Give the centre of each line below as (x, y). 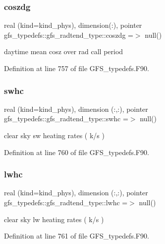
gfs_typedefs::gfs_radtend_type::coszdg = (69, 35)
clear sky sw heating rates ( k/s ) (54, 135)
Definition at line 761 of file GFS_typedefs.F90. (77, 236)
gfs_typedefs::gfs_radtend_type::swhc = (66, 119)
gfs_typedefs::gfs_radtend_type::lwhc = (66, 202)
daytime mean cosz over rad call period (64, 51)
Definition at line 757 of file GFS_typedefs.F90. (77, 68)
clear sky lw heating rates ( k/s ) (54, 219)
